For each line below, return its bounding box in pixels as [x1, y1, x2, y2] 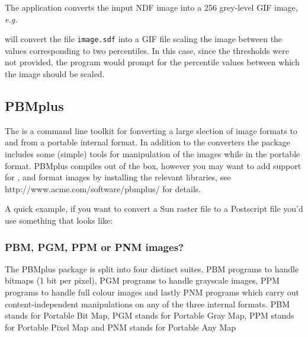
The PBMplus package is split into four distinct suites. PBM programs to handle [5, 262, 299, 275]
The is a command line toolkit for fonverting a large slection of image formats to [5, 124, 297, 136]
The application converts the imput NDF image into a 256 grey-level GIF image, [5, 1, 298, 13]
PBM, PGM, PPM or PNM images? [5, 239, 184, 254]
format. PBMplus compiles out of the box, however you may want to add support [5, 159, 301, 171]
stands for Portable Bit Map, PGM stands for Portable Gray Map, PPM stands [5, 309, 294, 322]
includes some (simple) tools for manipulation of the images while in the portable [5, 148, 300, 160]
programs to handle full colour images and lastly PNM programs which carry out [5, 285, 300, 298]
